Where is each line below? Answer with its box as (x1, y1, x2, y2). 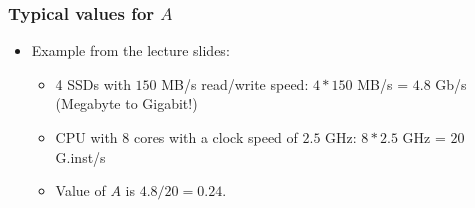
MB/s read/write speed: (161, 73, 309, 94)
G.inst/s (55, 146, 106, 167)
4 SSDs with (55, 73, 131, 94)
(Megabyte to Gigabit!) (55, 93, 198, 114)
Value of (55, 180, 106, 201)
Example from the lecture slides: (31, 40, 230, 61)
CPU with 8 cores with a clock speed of (55, 127, 298, 147)
